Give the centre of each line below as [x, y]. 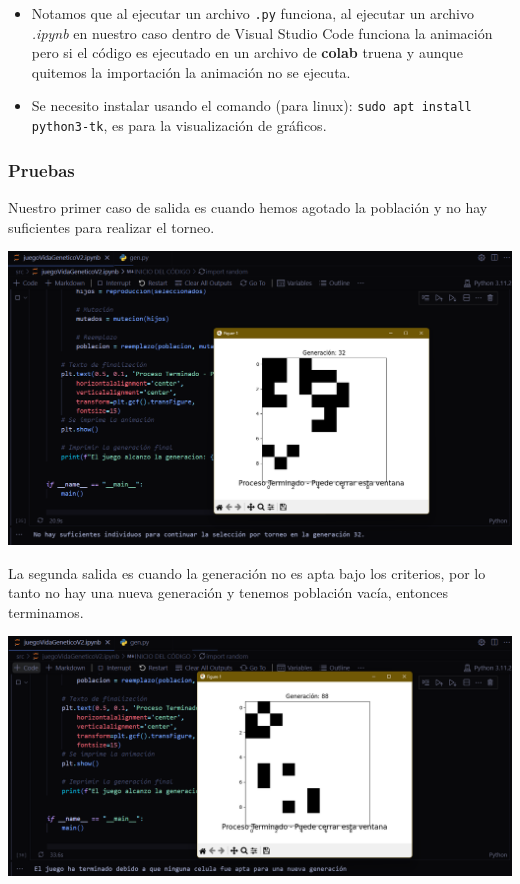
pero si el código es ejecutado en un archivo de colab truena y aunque [247, 52]
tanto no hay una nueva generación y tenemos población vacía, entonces [228, 592]
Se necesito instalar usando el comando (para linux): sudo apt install [251, 105]
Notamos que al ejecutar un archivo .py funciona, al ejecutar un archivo [252, 13]
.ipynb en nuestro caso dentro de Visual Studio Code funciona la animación [262, 32]
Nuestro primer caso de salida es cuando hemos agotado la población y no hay [248, 206]
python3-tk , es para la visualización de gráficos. [179, 125]
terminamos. [46, 611]
